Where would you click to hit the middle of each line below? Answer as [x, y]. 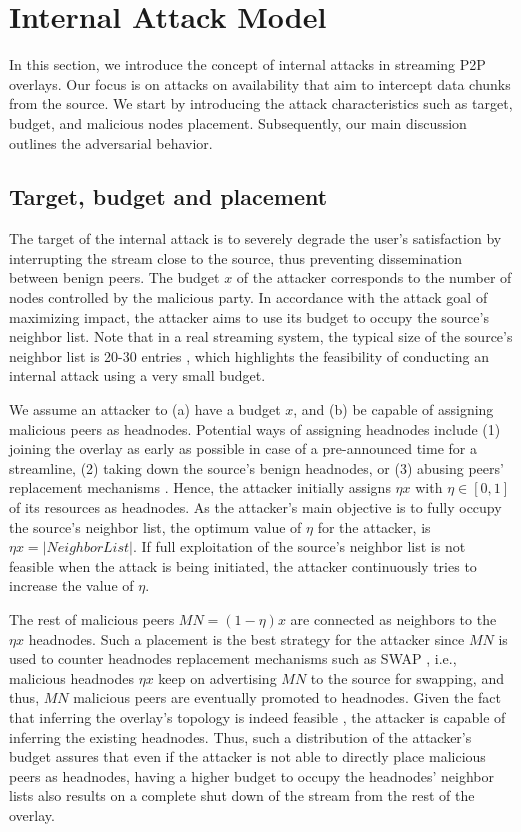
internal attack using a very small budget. [137, 375]
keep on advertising [217, 677]
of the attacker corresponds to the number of [374, 277]
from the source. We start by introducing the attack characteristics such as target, [261, 103]
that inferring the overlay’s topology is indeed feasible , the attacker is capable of [257, 716]
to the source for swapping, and [407, 677]
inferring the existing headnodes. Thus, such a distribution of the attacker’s [240, 736]
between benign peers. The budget [114, 277]
